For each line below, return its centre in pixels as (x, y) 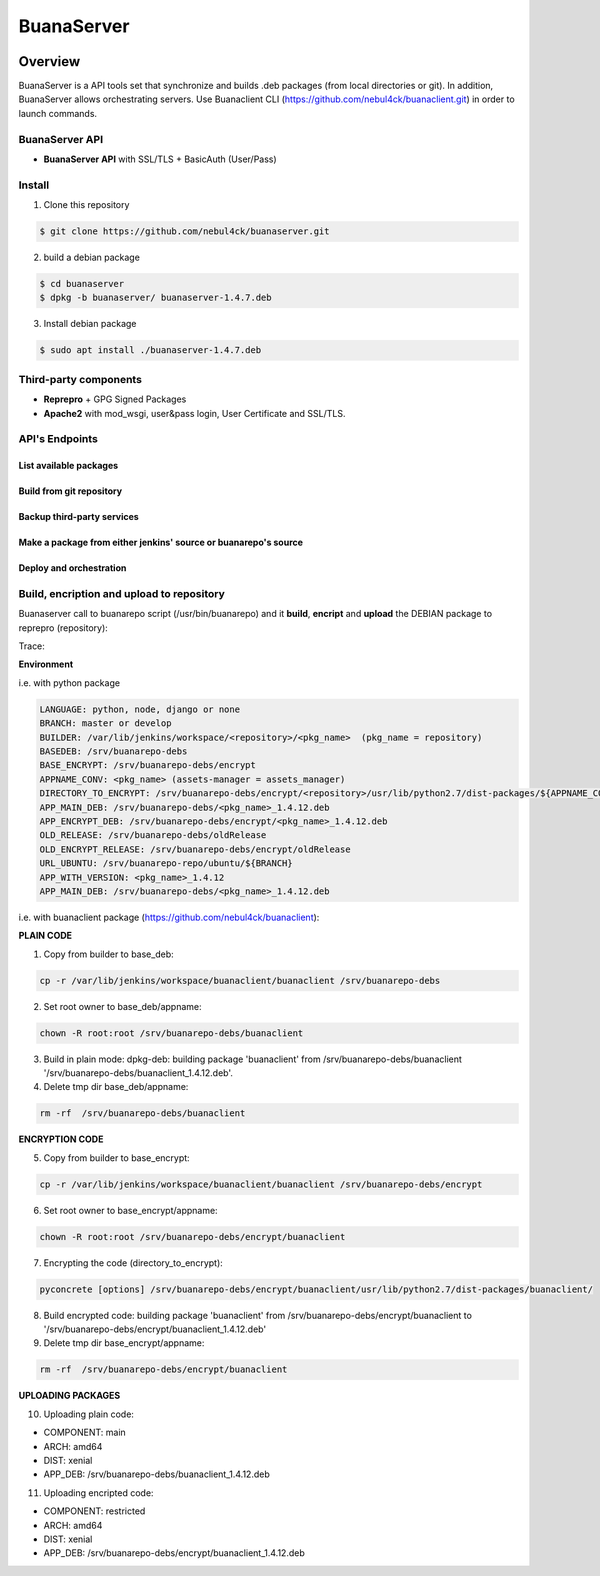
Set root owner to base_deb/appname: (122, 1006)
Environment (46, 664)
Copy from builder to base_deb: (108, 954)
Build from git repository (70, 491)
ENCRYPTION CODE (61, 1139)
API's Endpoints (58, 439)
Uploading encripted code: (98, 1492)
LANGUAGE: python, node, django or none (139, 709)
